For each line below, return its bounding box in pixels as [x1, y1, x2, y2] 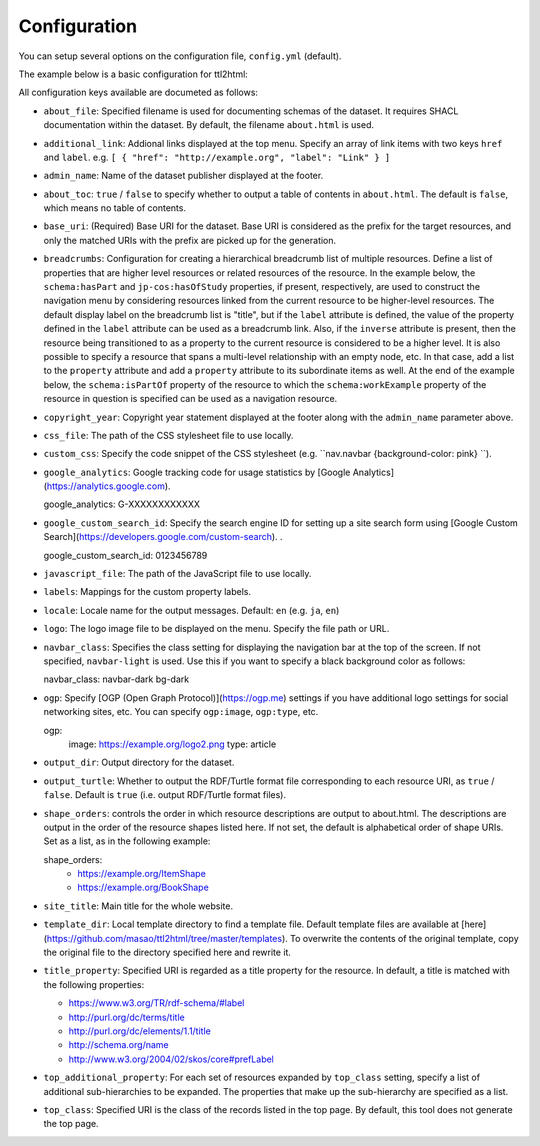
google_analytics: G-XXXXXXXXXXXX [43, 498, 200, 510]
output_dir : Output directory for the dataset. [43, 756, 235, 769]
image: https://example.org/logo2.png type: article [68, 738, 277, 750]
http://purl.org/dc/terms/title [68, 1011, 185, 1023]
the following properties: [43, 978, 145, 990]
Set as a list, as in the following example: [43, 835, 211, 847]
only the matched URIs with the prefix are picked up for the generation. [43, 234, 337, 246]
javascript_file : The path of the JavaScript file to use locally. [43, 568, 312, 580]
